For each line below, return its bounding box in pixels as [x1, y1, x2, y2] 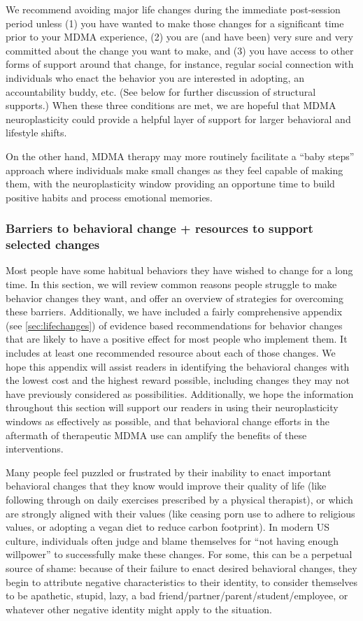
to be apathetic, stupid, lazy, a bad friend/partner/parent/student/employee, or [6, 588, 348, 603]
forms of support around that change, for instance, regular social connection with [6, 57, 354, 71]
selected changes [6, 236, 100, 253]
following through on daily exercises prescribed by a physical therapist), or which [6, 492, 353, 506]
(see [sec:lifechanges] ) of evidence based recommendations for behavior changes [6, 317, 343, 332]
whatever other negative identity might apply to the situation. [6, 601, 272, 616]
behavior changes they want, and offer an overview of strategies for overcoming [6, 290, 344, 305]
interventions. [6, 441, 64, 456]
